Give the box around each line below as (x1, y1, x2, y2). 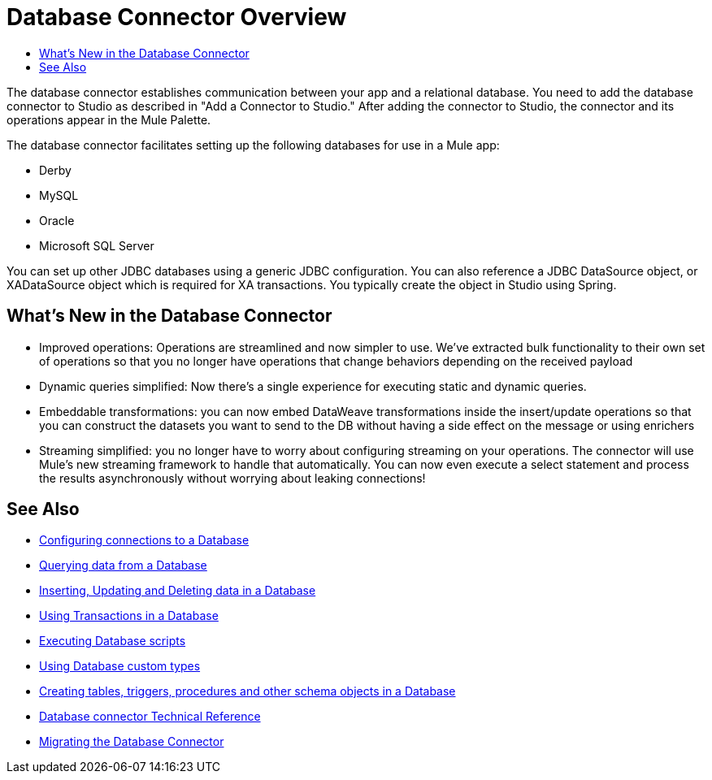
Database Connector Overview (7, 3, 347, 31)
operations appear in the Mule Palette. (7, 112, 211, 127)
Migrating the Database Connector (39, 734, 224, 749)
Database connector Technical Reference (39, 709, 261, 724)
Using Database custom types (39, 659, 201, 674)
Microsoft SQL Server (39, 238, 154, 253)
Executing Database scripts (39, 634, 186, 648)
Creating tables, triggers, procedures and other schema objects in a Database (39, 684, 456, 699)
